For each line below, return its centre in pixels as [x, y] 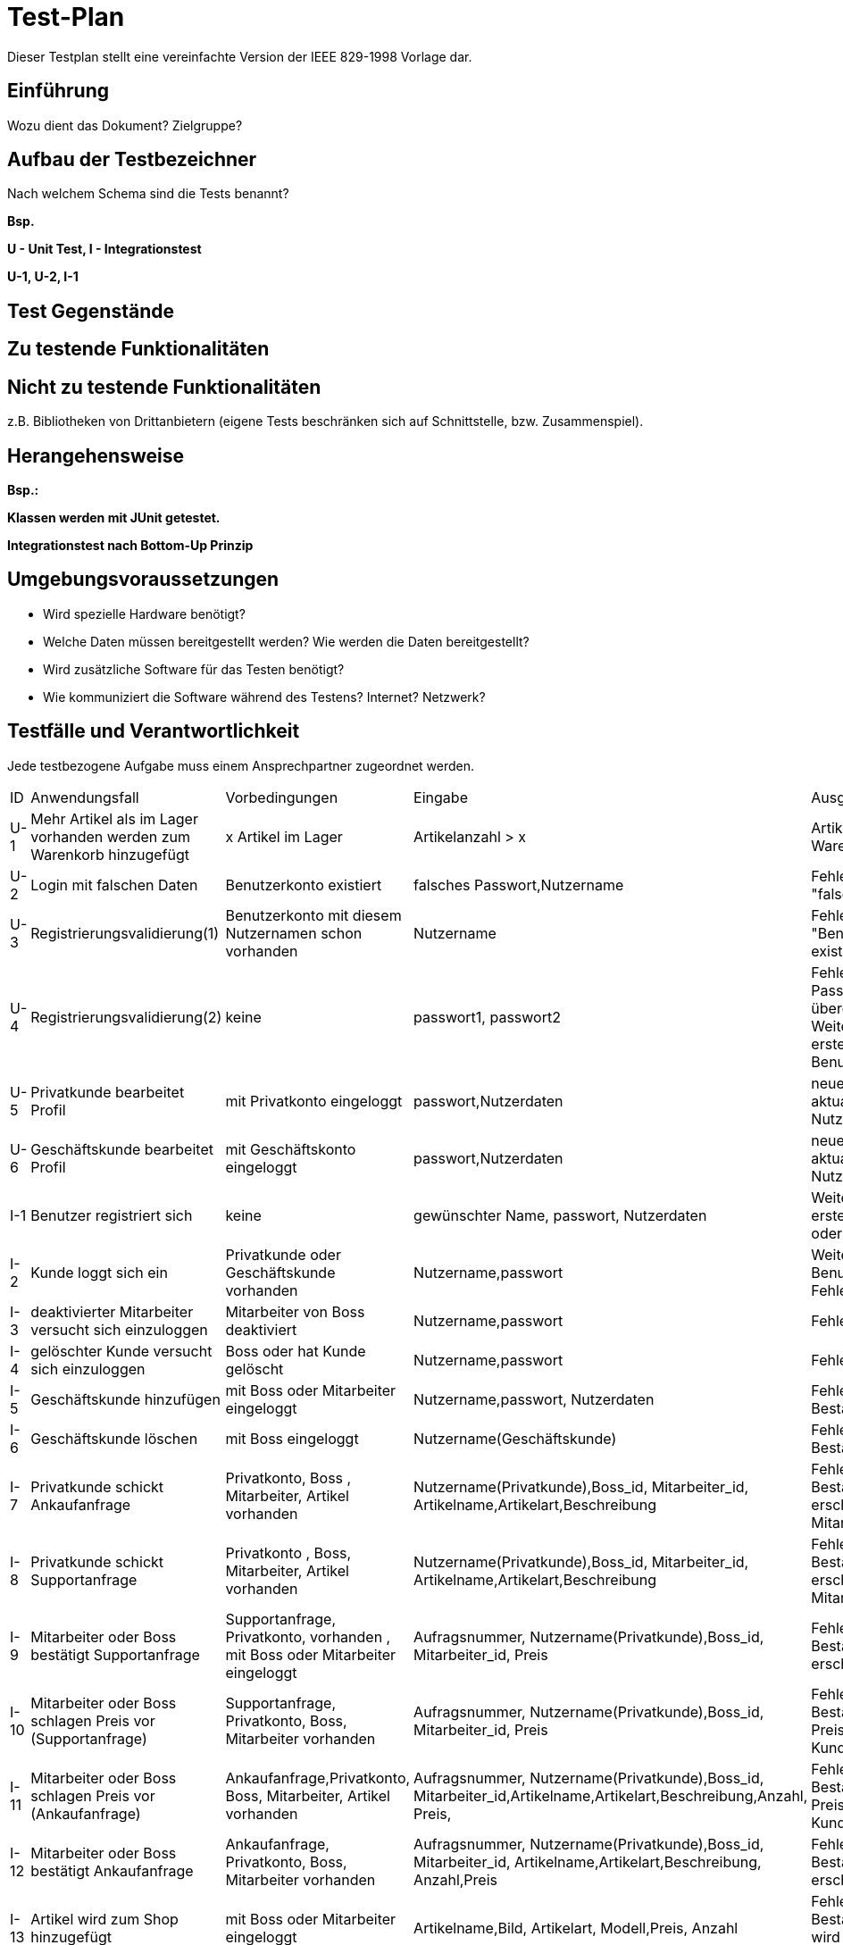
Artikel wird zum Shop [104, 1919]
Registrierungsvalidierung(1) [125, 933]
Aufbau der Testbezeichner [132, 160]
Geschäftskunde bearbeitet [122, 1149]
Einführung [58, 91]
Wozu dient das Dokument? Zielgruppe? [125, 125]
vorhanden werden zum [111, 836]
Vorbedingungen [282, 797]
